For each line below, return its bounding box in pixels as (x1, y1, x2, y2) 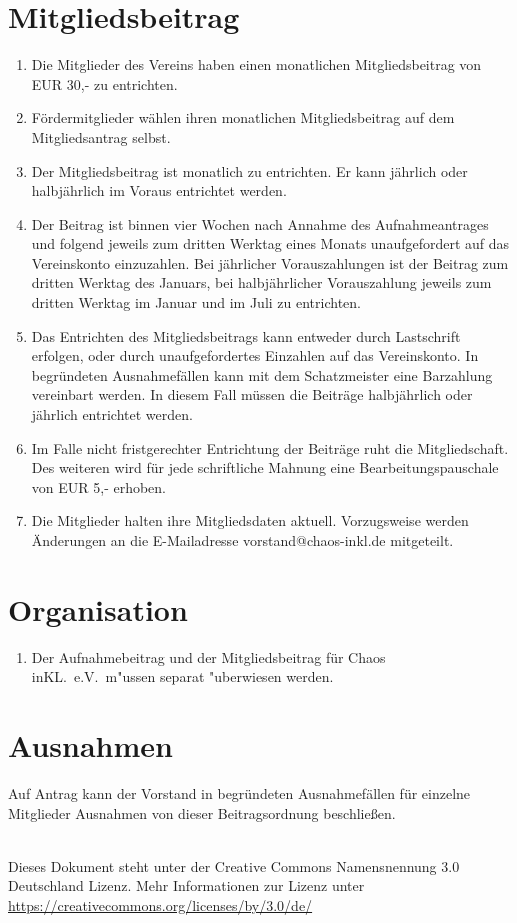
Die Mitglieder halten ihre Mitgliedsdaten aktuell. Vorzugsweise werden (31, 510, 469, 531)
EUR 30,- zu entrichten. (31, 73, 178, 94)
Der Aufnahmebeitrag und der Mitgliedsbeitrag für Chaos (31, 646, 386, 667)
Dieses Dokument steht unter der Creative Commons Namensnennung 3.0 (8, 855, 460, 876)
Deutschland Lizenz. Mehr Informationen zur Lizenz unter (8, 875, 365, 896)
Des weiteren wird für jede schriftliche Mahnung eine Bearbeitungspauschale (31, 457, 499, 478)
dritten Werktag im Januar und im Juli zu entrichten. (31, 292, 361, 313)
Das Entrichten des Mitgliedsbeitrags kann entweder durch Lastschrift (31, 325, 461, 346)
